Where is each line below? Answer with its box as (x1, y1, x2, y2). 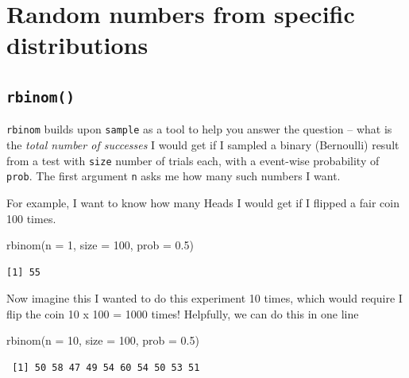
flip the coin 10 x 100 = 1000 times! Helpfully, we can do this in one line (6, 305, 359, 322)
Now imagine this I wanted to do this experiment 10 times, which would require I (6, 290, 403, 307)
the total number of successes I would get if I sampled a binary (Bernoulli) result (6, 137, 399, 152)
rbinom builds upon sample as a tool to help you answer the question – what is (6, 121, 392, 137)
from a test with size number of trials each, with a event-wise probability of (6, 152, 380, 168)
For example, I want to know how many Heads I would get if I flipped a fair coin (6, 194, 399, 210)
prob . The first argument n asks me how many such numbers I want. (6, 168, 341, 184)
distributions (6, 29, 149, 61)
